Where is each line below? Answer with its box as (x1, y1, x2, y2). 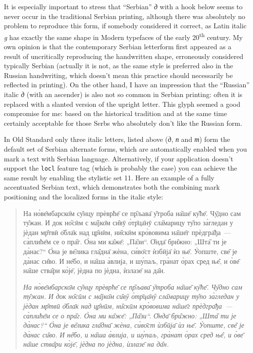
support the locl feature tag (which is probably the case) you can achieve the (4, 163, 237, 173)
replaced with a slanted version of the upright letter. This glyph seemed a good (4, 98, 241, 109)
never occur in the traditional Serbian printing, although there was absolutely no (4, 11, 246, 21)
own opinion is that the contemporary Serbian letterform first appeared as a (4, 41, 232, 52)
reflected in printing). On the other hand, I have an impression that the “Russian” (4, 79, 250, 90)
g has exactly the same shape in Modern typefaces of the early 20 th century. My (4, 30, 243, 42)
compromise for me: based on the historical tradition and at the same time (4, 108, 227, 118)
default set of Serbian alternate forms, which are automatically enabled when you (4, 143, 247, 154)
